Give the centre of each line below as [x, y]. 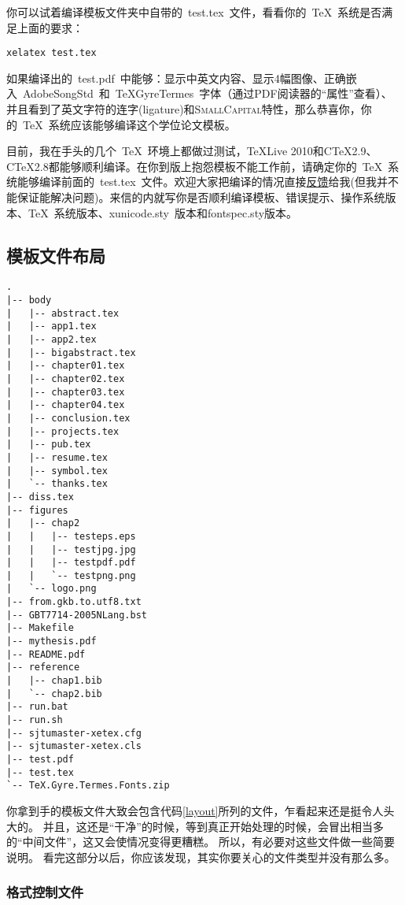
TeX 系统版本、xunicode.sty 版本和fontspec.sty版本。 [163, 212]
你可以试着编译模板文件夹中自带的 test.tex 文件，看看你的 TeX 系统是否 [194, 12]
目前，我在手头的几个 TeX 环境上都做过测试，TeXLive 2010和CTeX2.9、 [192, 151]
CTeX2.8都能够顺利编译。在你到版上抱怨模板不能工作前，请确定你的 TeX [195, 166]
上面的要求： [50, 27]
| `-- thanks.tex [57, 484]
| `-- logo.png [52, 589]
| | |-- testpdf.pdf [71, 563]
